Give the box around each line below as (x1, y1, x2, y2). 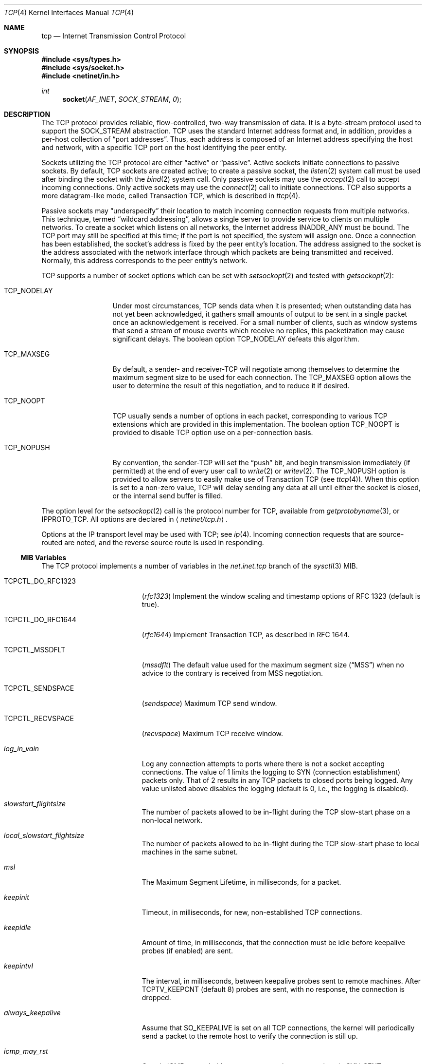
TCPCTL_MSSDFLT (4, 646, 66, 654)
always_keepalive (4, 1008, 61, 1017)
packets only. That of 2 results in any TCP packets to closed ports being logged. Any (142, 776, 413, 784)
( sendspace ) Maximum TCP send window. (142, 699, 277, 707)
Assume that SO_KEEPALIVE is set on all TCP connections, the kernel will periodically (142, 1024, 415, 1032)
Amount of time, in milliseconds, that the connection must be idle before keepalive (142, 938, 405, 947)
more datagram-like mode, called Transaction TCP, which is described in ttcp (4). (41, 191, 301, 200)
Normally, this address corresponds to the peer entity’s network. (41, 256, 248, 265)
